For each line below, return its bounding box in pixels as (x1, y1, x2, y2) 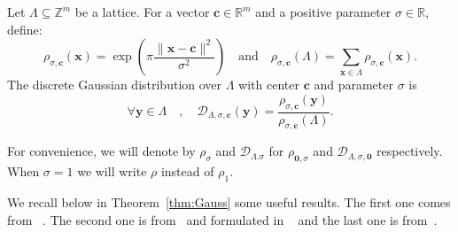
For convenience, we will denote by (7, 142, 196, 160)
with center (238, 75, 299, 94)
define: (7, 19, 43, 38)
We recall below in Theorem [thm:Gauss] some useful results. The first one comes (7, 193, 451, 211)
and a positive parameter (255, 3, 392, 20)
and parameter (314, 75, 393, 94)
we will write (77, 162, 147, 181)
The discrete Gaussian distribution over (7, 75, 222, 94)
